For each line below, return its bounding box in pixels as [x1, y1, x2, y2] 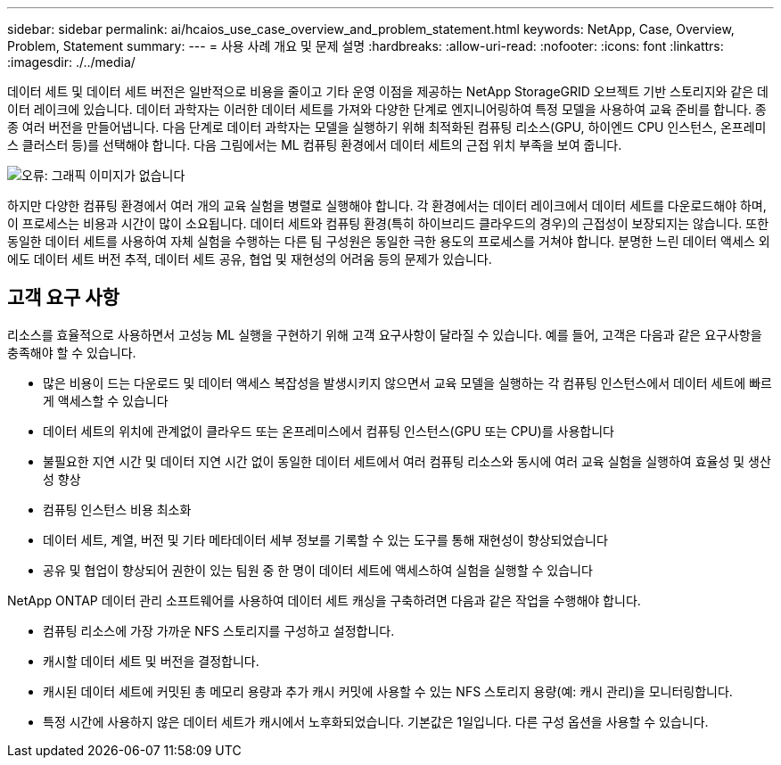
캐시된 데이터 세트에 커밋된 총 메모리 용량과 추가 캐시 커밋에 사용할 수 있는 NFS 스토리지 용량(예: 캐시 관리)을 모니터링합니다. [43, 683, 733, 699]
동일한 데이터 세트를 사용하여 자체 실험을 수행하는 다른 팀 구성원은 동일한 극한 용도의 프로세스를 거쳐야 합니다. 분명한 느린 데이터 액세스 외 [7, 234, 770, 249]
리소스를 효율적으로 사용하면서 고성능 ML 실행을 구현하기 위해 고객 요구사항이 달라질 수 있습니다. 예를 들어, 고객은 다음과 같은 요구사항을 [7, 326, 762, 342]
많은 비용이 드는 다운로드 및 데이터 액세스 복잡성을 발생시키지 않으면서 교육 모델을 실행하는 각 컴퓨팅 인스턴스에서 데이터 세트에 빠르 [43, 374, 772, 391]
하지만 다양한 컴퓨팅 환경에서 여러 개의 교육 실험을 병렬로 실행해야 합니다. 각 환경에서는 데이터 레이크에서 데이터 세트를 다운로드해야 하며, [7, 198, 767, 213]
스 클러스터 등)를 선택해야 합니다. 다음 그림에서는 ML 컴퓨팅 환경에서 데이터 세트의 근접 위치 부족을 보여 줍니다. [7, 137, 622, 152]
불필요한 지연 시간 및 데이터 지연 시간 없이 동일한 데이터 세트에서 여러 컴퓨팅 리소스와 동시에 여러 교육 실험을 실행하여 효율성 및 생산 [43, 453, 771, 469]
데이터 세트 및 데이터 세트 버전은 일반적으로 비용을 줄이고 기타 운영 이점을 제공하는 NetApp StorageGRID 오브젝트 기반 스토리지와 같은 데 [7, 84, 769, 99]
